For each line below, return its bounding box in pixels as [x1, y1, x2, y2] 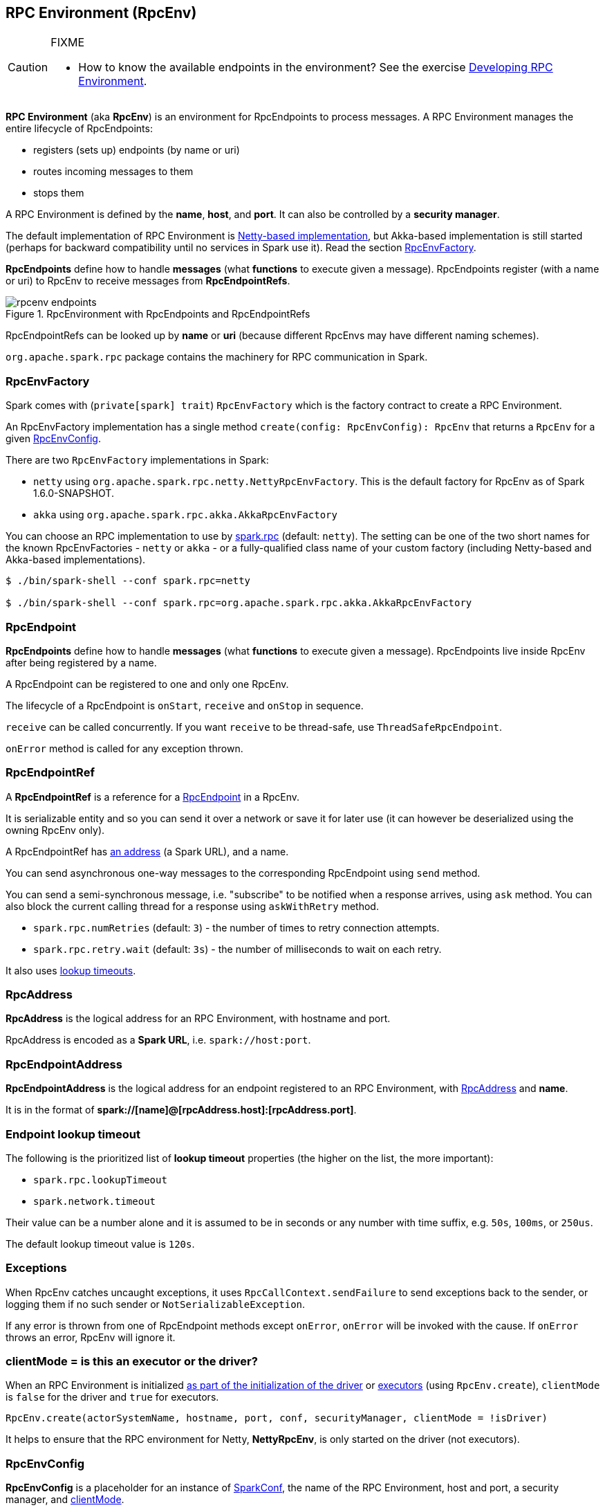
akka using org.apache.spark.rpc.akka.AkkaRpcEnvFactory [33, 509, 337, 521]
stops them [33, 187, 84, 199]
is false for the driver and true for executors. [6, 1391, 219, 1403]
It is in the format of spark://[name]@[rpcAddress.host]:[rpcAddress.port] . [6, 1104, 357, 1116]
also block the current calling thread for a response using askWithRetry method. [6, 900, 379, 912]
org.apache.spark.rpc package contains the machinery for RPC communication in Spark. [6, 351, 428, 363]
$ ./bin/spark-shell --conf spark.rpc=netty [6, 575, 251, 587]
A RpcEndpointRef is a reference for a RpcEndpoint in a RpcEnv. [6, 790, 300, 803]
